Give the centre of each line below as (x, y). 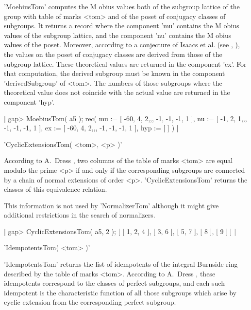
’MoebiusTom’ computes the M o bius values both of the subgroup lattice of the (122, 6)
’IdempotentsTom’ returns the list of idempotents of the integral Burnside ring (121, 264)
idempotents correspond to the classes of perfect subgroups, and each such (114, 283)
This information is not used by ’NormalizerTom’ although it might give (111, 205)
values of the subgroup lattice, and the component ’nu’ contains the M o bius (118, 35)
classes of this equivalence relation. (56, 189)
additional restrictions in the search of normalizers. (80, 215)
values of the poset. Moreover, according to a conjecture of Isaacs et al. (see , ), (122, 45)
